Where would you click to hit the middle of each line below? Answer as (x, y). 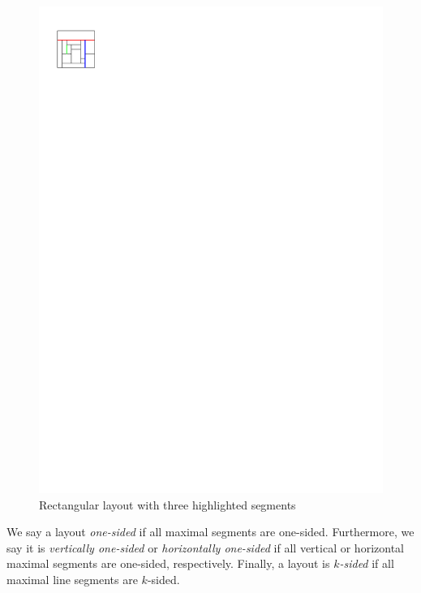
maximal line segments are (72, 579)
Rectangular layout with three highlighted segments (168, 504)
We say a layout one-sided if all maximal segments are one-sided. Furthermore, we (210, 532)
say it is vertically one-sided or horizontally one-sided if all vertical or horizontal (205, 547)
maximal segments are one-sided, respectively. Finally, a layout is (168, 563)
